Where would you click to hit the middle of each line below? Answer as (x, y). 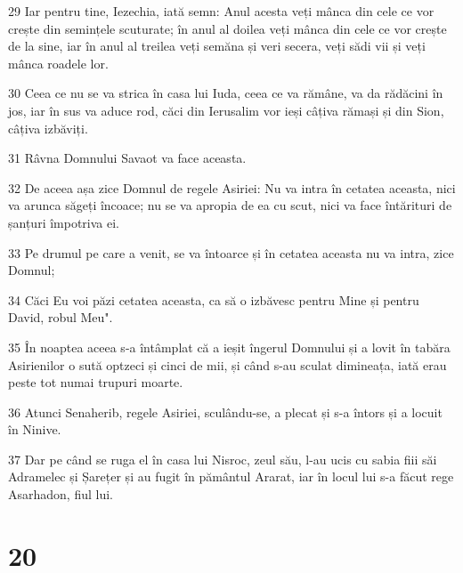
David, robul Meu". (61, 317)
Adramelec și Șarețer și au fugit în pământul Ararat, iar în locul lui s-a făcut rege (231, 476)
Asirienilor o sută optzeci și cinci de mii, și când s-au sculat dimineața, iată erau (227, 364)
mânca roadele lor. (58, 63)
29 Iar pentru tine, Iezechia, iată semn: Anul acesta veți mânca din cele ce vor (221, 11)
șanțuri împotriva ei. (64, 222)
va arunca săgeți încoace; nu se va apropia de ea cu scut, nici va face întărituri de (230, 205)
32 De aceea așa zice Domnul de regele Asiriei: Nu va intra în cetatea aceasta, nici (232, 187)
